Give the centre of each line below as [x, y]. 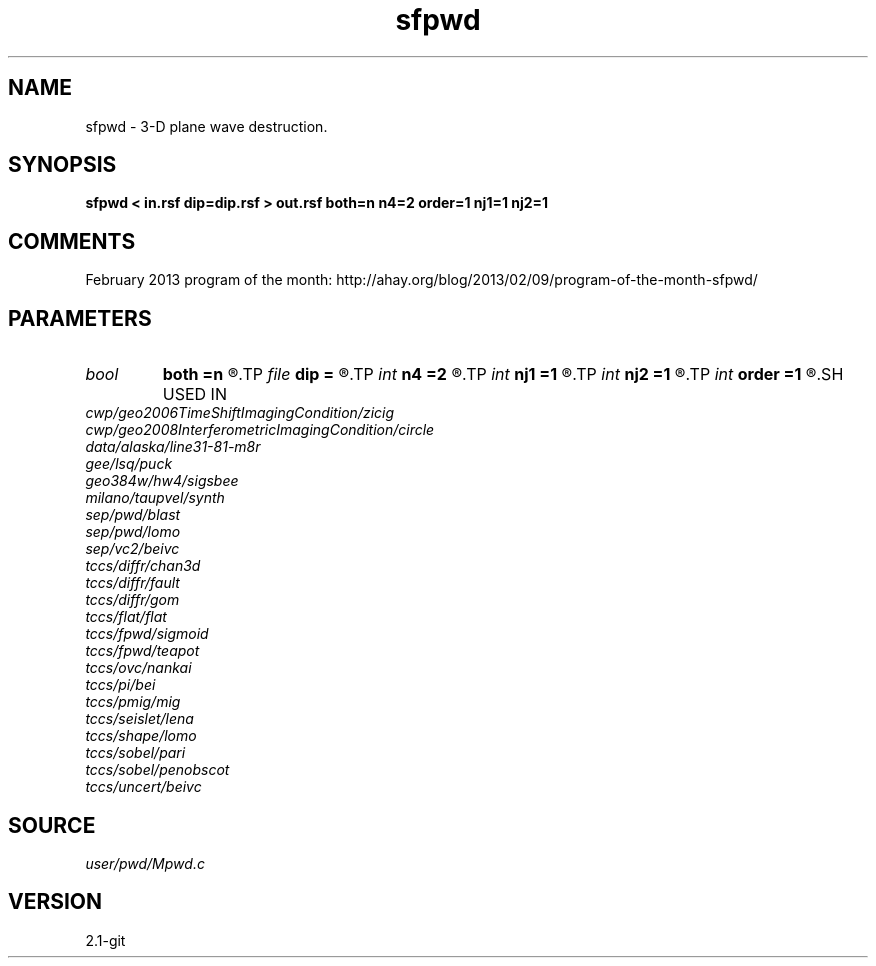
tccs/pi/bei [120, 685]
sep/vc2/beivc [132, 549]
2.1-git [105, 940]
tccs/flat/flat [126, 617]
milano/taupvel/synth [155, 498]
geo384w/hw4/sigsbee [162, 481]
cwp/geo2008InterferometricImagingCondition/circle [260, 430]
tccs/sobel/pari [135, 753]
